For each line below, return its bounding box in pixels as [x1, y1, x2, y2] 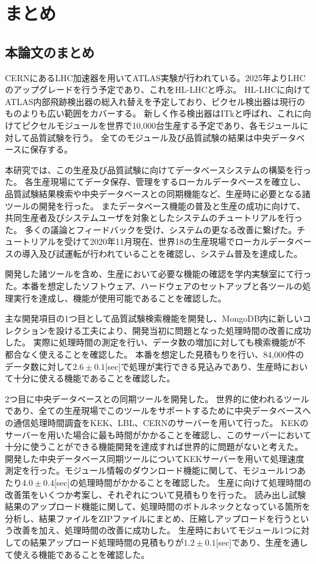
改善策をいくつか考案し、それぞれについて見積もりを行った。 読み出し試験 [5, 488, 306, 501]
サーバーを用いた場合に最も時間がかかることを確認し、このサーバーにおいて [5, 428, 312, 441]
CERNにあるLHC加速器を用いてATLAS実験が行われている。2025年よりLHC [5, 71, 306, 84]
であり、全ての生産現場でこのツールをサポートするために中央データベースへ [5, 404, 311, 417]
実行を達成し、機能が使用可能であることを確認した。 [13, 291, 226, 304]
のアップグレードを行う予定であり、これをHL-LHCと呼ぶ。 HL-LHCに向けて [5, 83, 311, 96]
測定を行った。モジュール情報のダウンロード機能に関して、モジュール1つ [5, 464, 297, 477]
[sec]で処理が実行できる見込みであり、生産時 [105, 360, 283, 372]
